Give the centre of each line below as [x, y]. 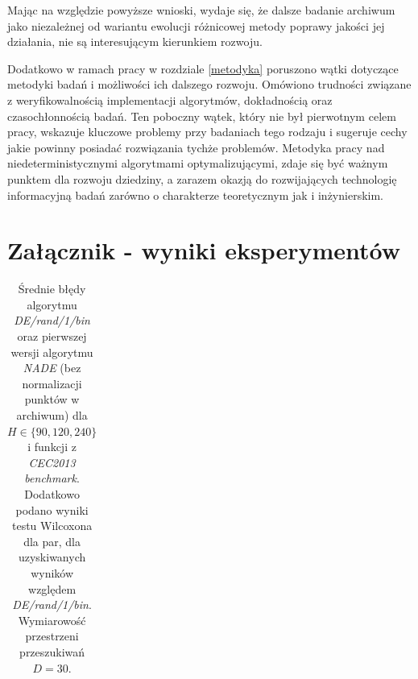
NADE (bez [52, 368]
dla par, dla [52, 541]
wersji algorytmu [52, 352]
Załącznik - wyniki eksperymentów [204, 250]
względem [52, 588]
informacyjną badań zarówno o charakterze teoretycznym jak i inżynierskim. [195, 195]
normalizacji [52, 383]
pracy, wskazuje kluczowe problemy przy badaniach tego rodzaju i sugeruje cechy [207, 132]
